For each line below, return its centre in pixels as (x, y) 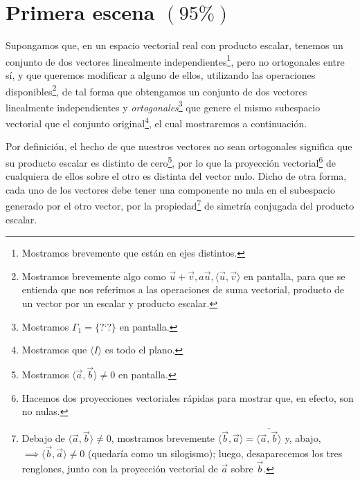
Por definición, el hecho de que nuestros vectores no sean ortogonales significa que (179, 146)
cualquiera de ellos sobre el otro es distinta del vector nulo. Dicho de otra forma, (176, 176)
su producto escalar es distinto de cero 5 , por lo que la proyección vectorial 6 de (171, 161)
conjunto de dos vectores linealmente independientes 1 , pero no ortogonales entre (175, 60)
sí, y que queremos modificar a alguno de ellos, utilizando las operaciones (161, 74)
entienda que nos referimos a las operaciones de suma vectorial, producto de (183, 289)
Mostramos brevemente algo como (94, 276)
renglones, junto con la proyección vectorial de (120, 468)
